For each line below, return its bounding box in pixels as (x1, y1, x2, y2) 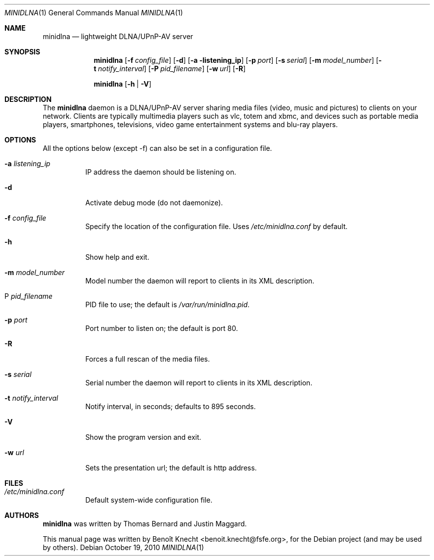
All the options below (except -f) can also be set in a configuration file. (43, 144, 272, 152)
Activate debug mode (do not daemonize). (85, 198, 223, 207)
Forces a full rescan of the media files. (85, 355, 210, 363)
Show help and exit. (85, 253, 149, 261)
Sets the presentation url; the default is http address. (85, 464, 257, 472)
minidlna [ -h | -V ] (94, 80, 151, 88)
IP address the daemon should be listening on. (85, 168, 237, 176)
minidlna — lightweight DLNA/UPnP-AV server (43, 32, 193, 41)
